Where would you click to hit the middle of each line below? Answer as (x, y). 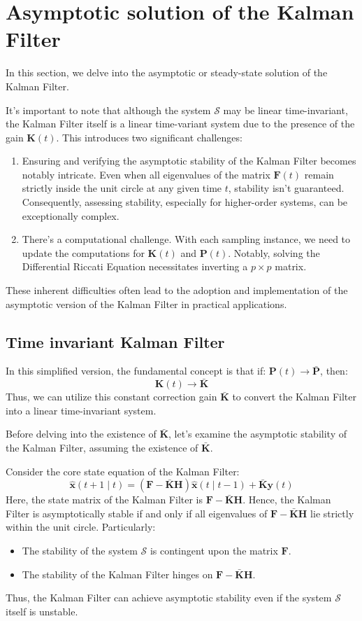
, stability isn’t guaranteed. (286, 188)
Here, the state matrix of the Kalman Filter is (104, 500)
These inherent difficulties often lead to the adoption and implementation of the (177, 290)
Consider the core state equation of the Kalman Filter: (123, 471)
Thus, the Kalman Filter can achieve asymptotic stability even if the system (169, 598)
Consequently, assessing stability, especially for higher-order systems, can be (185, 202)
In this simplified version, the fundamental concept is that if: (136, 371)
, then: (334, 371)
